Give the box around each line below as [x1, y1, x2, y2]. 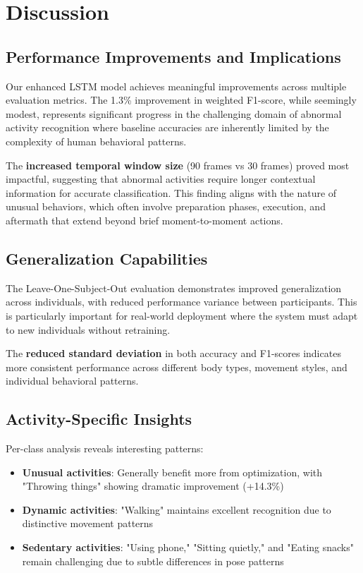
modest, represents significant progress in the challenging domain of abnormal [6, 106, 342, 121]
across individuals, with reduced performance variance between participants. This [6, 294, 357, 309]
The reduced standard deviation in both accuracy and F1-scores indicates [6, 346, 341, 361]
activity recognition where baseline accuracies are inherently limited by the [6, 120, 329, 135]
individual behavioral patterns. [6, 373, 139, 388]
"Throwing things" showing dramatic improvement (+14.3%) [22, 478, 284, 493]
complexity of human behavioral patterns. [6, 133, 187, 148]
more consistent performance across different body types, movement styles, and [6, 359, 347, 374]
